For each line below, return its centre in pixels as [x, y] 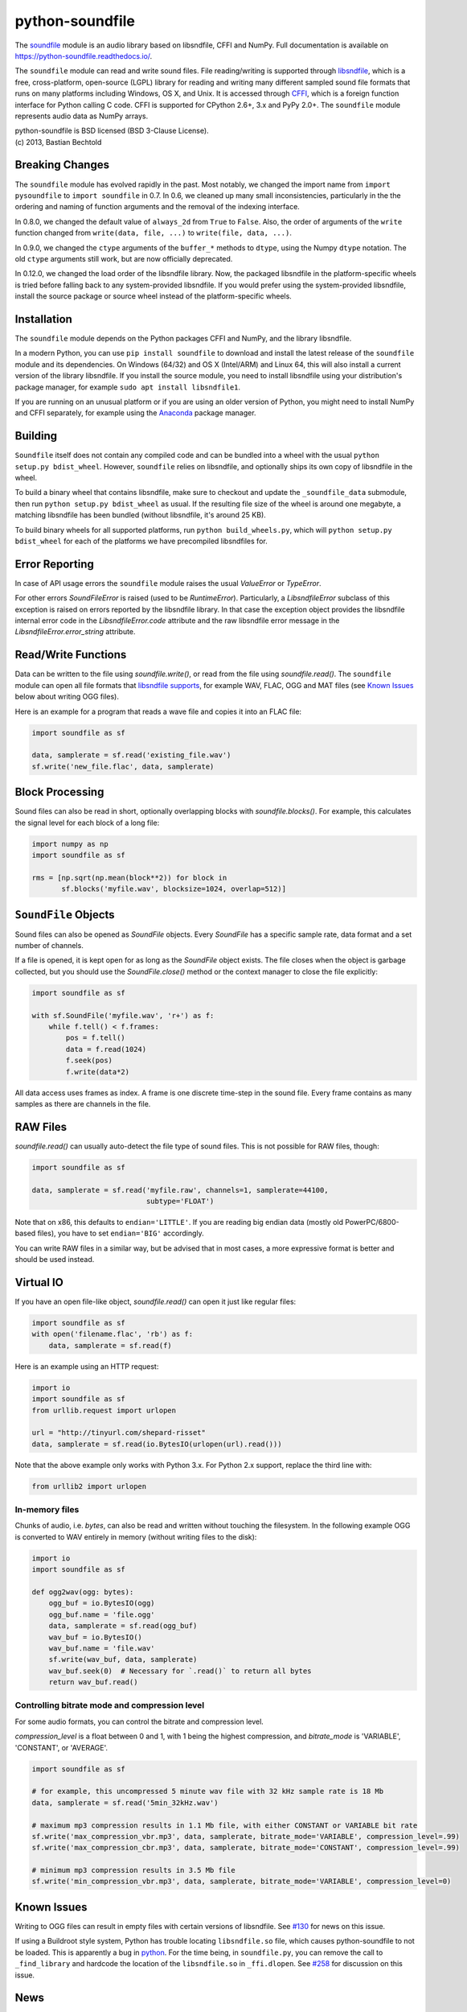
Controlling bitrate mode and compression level [110, 1705]
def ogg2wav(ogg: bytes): [83, 1592]
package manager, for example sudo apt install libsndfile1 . [128, 387]
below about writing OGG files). [67, 697]
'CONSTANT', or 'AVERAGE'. [61, 1747]
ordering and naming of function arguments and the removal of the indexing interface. [158, 207]
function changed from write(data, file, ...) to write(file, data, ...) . [154, 233]
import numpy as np [70, 844]
